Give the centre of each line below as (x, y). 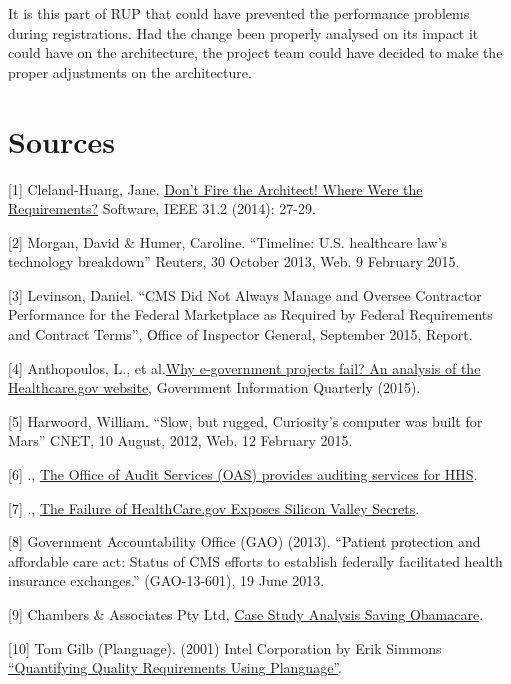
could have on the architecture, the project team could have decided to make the (255, 52)
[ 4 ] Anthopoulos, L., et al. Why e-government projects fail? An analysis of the (244, 367)
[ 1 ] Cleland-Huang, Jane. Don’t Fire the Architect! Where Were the (215, 188)
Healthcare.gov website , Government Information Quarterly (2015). (214, 387)
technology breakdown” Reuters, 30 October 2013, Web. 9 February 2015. (234, 261)
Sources (61, 140)
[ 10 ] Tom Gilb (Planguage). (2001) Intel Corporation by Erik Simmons (225, 647)
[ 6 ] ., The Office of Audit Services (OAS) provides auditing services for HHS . (243, 474)
